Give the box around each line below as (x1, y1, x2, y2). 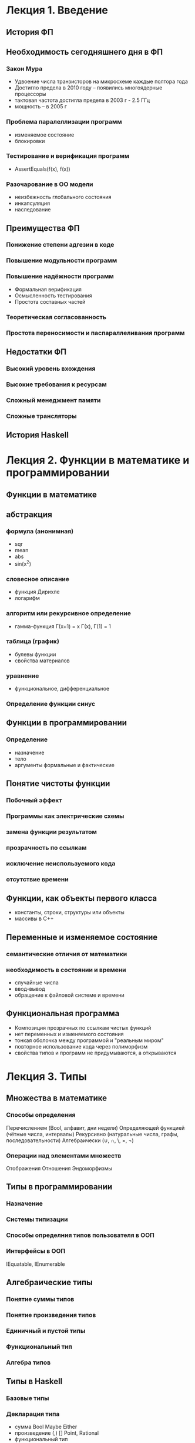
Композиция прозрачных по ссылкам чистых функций (14, 1024, 152, 1031)
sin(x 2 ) (14, 559, 31, 567)
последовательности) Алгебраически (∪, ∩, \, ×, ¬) (6, 1137, 134, 1144)
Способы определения (6, 1111, 76, 1119)
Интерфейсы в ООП (6, 1247, 66, 1255)
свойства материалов (14, 657, 70, 664)
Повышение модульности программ (6, 257, 117, 265)
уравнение (6, 672, 39, 680)
